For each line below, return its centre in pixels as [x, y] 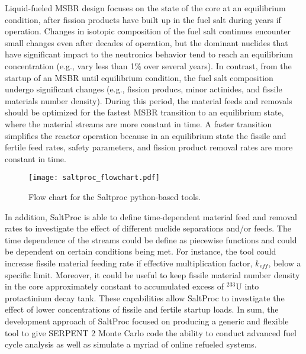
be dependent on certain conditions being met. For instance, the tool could [141, 251]
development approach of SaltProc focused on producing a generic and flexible [147, 321]
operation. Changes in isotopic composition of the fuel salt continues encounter [148, 31]
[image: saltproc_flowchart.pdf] [94, 178]
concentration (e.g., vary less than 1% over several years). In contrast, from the [148, 65]
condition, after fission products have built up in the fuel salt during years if [143, 19]
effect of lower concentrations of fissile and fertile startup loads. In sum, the [142, 309]
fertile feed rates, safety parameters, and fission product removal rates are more [149, 147]
